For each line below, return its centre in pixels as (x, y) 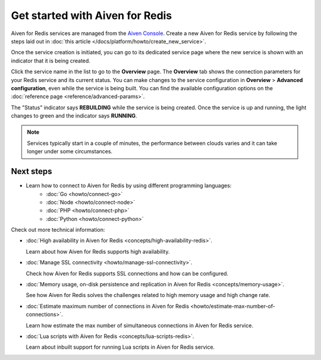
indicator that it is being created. (51, 61)
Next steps (32, 171)
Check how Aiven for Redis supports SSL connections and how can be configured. (127, 273)
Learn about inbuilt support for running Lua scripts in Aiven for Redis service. (120, 347)
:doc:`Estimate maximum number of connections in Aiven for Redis (108, 306)
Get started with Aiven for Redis (92, 15)
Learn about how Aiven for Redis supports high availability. (98, 251)
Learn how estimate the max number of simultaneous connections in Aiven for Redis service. (140, 325)
